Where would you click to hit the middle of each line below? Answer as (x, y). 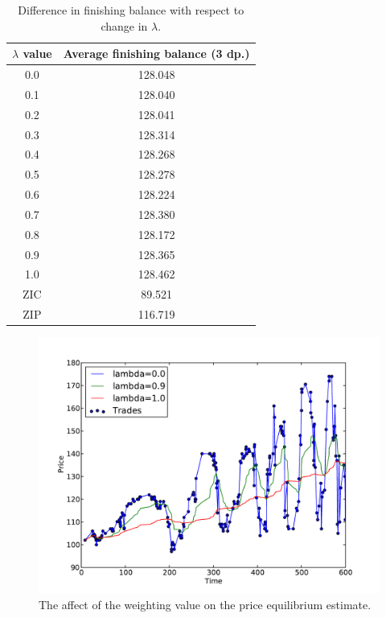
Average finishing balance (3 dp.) (156, 54)
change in (124, 25)
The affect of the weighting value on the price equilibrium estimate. (205, 604)
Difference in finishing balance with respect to (131, 10)
